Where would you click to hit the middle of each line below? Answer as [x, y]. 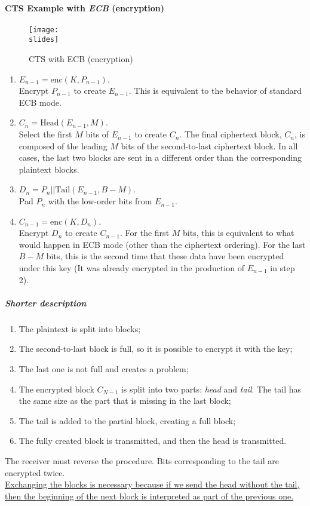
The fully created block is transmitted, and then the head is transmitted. [153, 441]
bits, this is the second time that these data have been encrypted [165, 256]
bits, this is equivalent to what [239, 233]
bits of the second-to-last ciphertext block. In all [209, 145]
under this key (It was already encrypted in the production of [131, 268]
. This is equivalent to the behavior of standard [215, 91]
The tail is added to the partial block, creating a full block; [127, 420]
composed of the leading [63, 145]
